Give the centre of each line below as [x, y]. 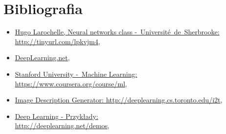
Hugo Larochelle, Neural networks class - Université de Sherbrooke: [117, 32]
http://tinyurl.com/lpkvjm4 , [58, 41]
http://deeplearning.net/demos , [62, 126]
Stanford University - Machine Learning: [76, 74]
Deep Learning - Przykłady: [57, 116]
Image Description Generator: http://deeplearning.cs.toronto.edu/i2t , [119, 100]
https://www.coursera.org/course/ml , [71, 83]
